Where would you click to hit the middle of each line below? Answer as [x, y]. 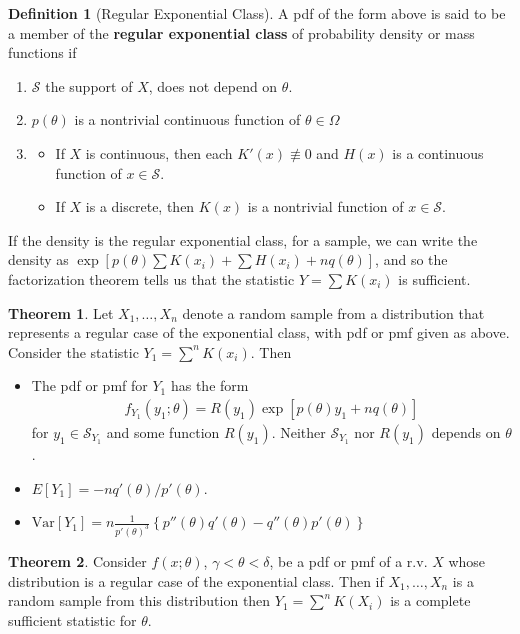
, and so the [411, 259]
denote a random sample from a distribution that [333, 312]
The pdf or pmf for [89, 385]
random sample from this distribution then [139, 600]
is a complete [430, 600]
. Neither [298, 431]
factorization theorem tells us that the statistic [151, 278]
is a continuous [438, 152]
